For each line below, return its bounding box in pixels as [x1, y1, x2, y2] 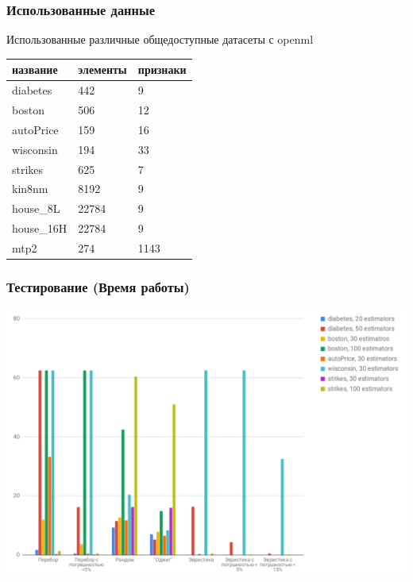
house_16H [12, 220, 68, 237]
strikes [12, 160, 44, 177]
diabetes [12, 82, 52, 98]
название [12, 61, 58, 78]
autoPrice [12, 121, 59, 137]
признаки [137, 61, 187, 78]
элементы [78, 61, 127, 78]
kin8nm [12, 180, 48, 197]
